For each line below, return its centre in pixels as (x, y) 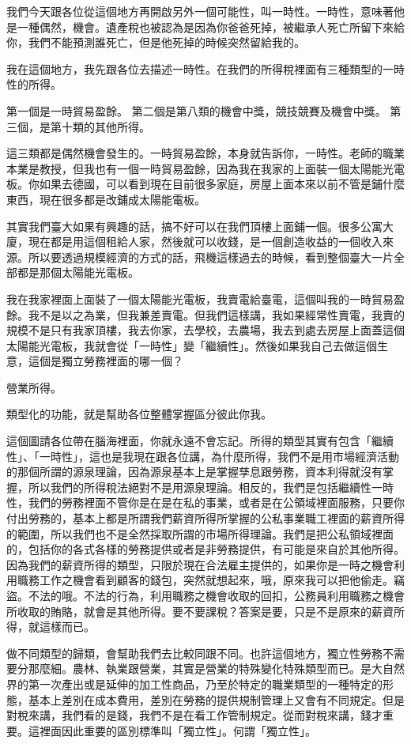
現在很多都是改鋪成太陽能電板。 (122, 199)
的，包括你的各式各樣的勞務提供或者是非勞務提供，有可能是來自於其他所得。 (205, 549)
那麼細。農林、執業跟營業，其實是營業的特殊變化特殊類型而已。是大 (205, 668)
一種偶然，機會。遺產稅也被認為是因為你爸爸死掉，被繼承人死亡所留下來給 (211, 26)
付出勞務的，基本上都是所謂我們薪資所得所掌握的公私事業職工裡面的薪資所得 (205, 518)
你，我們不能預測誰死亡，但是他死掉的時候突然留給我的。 (156, 42)
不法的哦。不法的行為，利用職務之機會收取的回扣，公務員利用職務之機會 (216, 595)
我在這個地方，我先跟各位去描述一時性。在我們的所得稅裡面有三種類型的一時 (205, 68)
